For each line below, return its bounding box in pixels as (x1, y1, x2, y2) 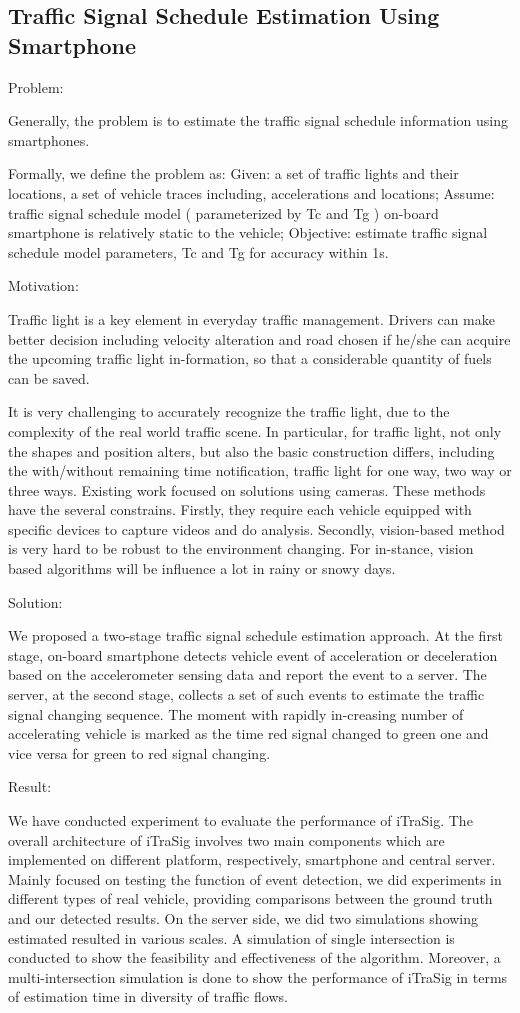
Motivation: (8, 275, 79, 296)
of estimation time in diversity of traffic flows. (8, 986, 288, 1007)
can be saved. (8, 367, 90, 388)
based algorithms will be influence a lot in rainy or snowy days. (8, 558, 396, 579)
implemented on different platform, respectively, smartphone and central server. (8, 849, 496, 870)
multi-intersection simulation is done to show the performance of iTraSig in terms (8, 966, 508, 987)
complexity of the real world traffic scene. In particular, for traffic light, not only (8, 420, 502, 441)
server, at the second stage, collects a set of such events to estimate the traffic (8, 684, 485, 705)
